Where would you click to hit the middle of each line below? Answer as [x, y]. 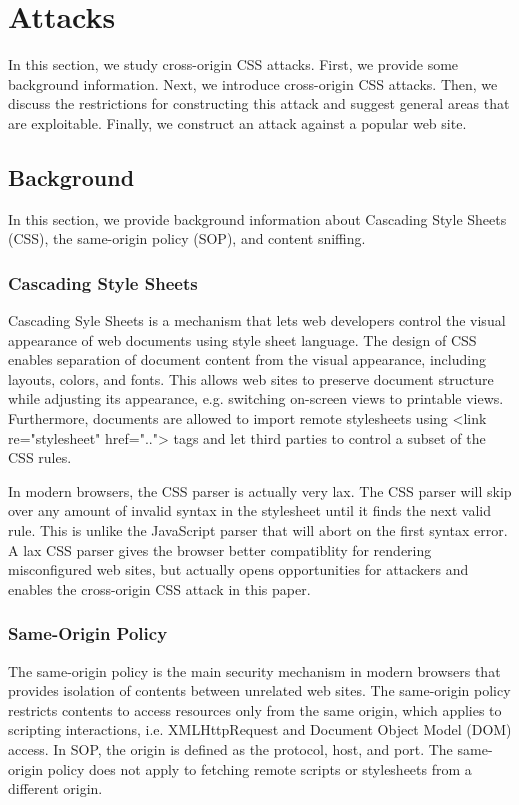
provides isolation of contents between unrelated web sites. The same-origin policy [259, 690]
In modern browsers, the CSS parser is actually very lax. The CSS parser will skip [260, 490]
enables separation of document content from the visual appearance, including [247, 359]
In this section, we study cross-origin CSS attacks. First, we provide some [233, 64]
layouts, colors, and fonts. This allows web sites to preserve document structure [251, 378]
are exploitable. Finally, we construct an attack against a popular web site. [237, 122]
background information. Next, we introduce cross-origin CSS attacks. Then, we [253, 83]
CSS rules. [40, 457]
